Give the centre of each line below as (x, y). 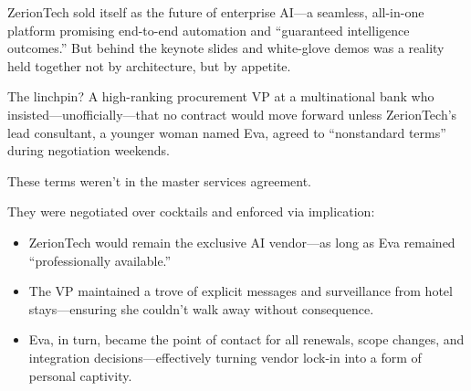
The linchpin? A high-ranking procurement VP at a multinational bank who (221, 96)
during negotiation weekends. (89, 150)
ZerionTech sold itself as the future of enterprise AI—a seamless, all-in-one (216, 12)
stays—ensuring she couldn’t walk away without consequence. (201, 308)
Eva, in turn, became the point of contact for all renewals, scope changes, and (246, 339)
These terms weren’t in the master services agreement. (159, 180)
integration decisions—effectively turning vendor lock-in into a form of (225, 357)
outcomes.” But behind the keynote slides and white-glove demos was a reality (226, 48)
